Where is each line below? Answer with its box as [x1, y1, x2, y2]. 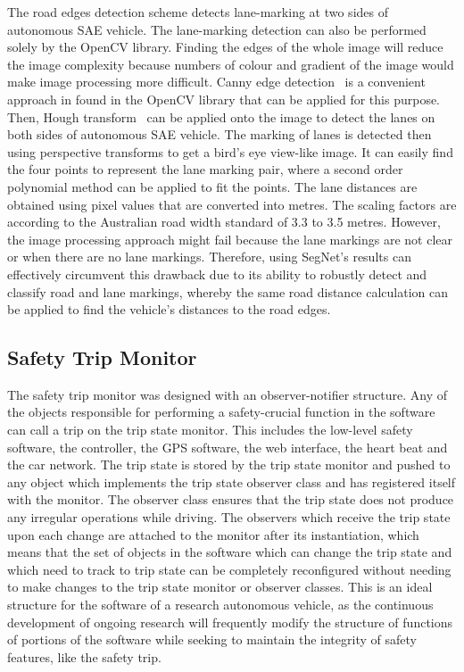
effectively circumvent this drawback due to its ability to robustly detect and [7, 264, 427, 283]
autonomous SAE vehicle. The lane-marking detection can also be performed [7, 20, 427, 38]
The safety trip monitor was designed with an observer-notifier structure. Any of [7, 385, 447, 403]
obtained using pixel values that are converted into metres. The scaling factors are [7, 195, 457, 213]
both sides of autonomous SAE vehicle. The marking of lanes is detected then [7, 125, 432, 144]
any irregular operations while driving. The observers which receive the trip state [7, 508, 451, 527]
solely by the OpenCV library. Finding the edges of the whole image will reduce [7, 37, 443, 56]
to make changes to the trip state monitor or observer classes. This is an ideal [7, 577, 433, 596]
